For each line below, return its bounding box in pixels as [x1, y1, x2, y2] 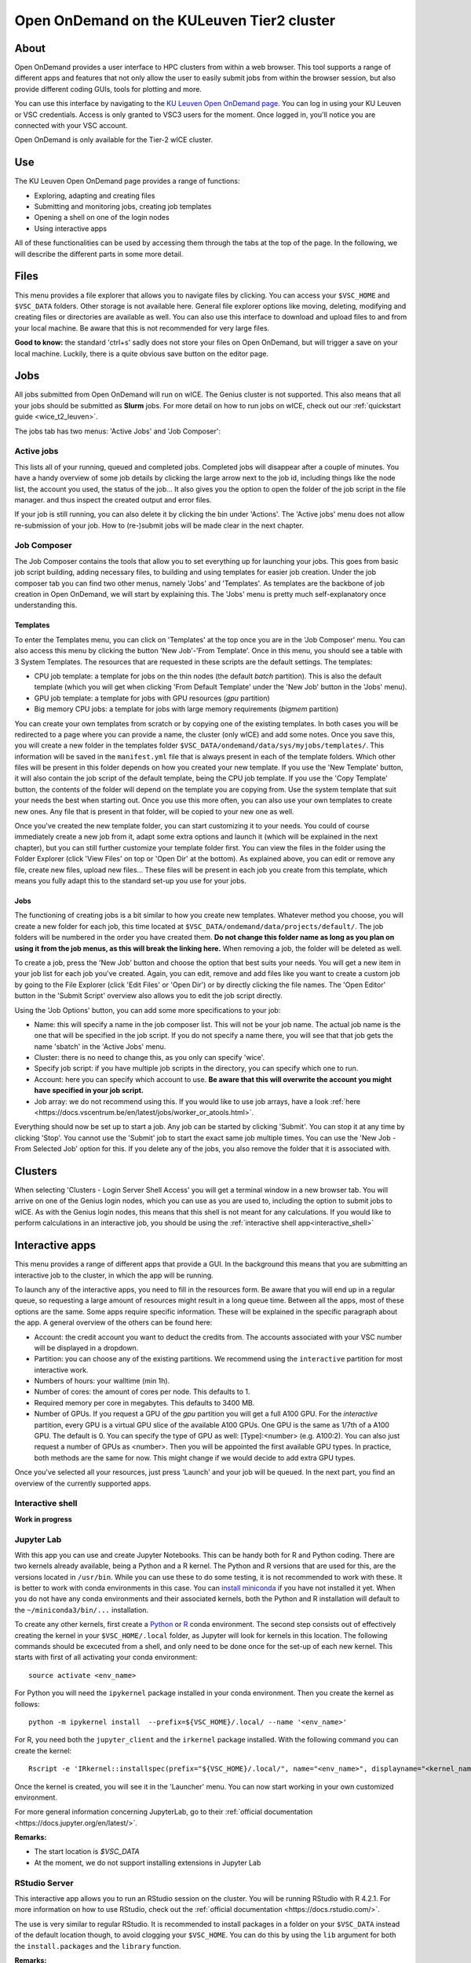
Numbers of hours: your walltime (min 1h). [34, 1376, 170, 1386]
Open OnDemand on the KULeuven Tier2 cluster [14, 12, 336, 29]
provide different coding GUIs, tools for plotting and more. [14, 84, 202, 93]
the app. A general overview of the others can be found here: [14, 1318, 213, 1327]
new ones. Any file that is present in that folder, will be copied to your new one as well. [14, 806, 294, 816]
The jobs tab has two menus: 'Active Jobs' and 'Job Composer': [14, 426, 221, 436]
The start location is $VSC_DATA [34, 1847, 141, 1856]
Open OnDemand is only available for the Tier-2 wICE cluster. [14, 135, 214, 144]
